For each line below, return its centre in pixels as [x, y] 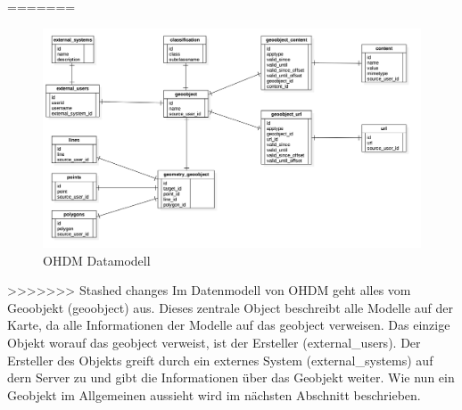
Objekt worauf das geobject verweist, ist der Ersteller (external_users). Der [214, 342]
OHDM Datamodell [97, 260]
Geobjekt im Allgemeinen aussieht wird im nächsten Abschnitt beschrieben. [214, 394]
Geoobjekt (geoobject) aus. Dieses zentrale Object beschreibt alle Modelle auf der [231, 307]
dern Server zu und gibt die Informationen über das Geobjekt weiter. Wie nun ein [231, 377]
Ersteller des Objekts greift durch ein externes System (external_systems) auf [220, 360]
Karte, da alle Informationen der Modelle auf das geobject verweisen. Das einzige [229, 325]
